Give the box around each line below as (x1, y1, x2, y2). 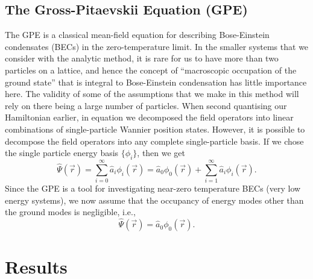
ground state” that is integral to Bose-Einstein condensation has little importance (5, 75, 307, 88)
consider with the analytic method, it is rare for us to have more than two (5, 52, 279, 64)
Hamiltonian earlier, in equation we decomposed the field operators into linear (5, 111, 294, 124)
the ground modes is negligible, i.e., (5, 205, 136, 218)
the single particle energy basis (5, 146, 119, 159)
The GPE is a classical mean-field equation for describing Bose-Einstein (5, 28, 270, 41)
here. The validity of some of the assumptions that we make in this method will (5, 87, 299, 100)
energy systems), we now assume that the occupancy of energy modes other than (5, 193, 304, 206)
